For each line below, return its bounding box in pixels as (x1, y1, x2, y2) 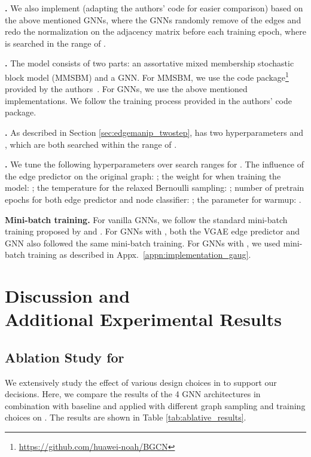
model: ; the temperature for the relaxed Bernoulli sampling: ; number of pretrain (5, 181, 304, 194)
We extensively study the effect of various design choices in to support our (5, 376, 277, 388)
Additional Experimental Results (5, 307, 282, 331)
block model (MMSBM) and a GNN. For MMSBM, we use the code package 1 (5, 69, 289, 83)
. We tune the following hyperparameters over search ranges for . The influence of (5, 158, 304, 170)
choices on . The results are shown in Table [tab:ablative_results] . (5, 411, 246, 424)
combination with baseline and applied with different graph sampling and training (5, 399, 306, 412)
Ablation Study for (5, 348, 124, 366)
